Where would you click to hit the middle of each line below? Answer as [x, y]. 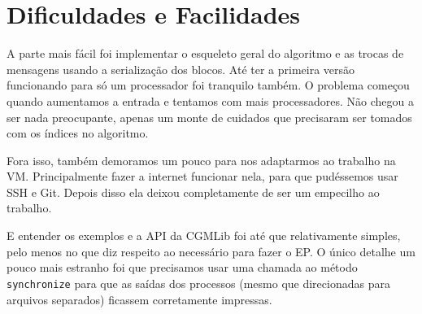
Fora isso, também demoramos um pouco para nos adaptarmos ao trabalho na [201, 160]
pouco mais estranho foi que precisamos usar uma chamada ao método [182, 267]
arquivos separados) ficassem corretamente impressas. [139, 299]
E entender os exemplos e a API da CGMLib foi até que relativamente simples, [204, 235]
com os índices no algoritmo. [78, 133]
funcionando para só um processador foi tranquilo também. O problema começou [208, 85]
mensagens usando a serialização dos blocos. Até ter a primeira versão [181, 69]
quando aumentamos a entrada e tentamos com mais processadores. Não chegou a [211, 100]
